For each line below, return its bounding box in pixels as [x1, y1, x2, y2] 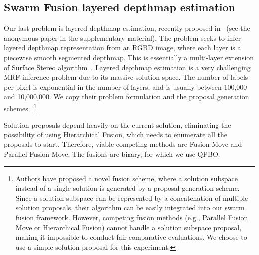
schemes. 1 [4, 101, 37, 113]
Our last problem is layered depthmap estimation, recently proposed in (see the [4, 23, 250, 33]
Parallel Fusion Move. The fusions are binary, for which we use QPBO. [4, 148, 220, 159]
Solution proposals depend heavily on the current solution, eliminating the [4, 120, 231, 130]
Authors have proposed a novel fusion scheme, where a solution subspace [15, 173, 238, 183]
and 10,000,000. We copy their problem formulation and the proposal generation [4, 91, 249, 102]
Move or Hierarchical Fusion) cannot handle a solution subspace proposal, [15, 222, 242, 232]
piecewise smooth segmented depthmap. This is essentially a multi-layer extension [4, 52, 254, 62]
